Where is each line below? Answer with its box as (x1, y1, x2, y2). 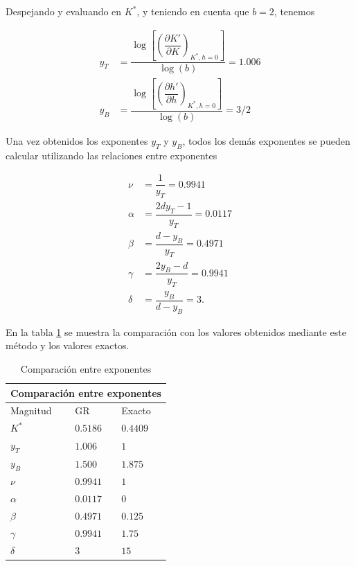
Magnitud (10, 403, 52, 418)
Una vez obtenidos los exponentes (6, 133, 148, 148)
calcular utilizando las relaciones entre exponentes (6, 148, 217, 162)
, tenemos (274, 4, 315, 18)
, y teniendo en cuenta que (136, 4, 249, 18)
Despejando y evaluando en (6, 4, 122, 18)
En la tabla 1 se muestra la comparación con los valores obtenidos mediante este (6, 324, 346, 339)
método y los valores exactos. (6, 338, 130, 353)
